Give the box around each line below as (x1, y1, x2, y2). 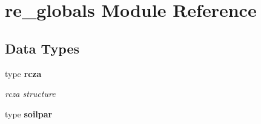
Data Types (5, 39, 79, 57)
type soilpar (5, 107, 53, 120)
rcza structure (5, 87, 56, 100)
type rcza (5, 67, 42, 79)
